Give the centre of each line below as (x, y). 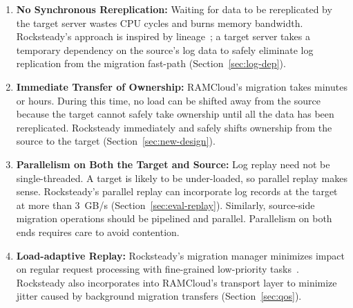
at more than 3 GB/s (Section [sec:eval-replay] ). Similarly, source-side (165, 205)
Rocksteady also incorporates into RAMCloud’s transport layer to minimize (176, 282)
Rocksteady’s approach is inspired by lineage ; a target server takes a (163, 36)
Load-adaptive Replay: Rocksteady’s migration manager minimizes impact (180, 255)
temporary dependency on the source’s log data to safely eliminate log (165, 49)
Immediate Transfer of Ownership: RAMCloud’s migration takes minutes (182, 86)
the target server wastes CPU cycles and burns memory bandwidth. (160, 22)
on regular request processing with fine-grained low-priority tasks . (158, 269)
